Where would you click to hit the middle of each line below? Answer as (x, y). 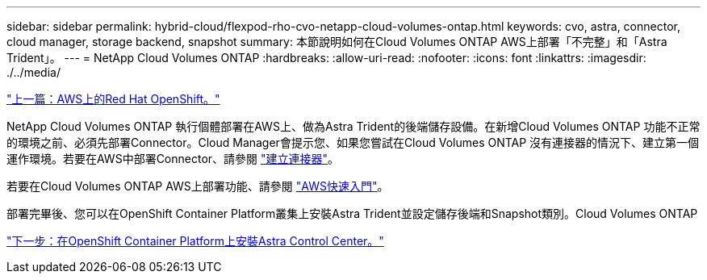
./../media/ (33, 72)
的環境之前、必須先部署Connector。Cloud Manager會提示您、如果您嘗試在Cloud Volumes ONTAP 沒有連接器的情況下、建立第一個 (353, 142)
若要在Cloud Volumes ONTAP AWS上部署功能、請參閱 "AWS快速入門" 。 (198, 186)
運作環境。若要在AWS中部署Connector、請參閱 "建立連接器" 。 (173, 159)
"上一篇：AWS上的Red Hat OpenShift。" (113, 99)
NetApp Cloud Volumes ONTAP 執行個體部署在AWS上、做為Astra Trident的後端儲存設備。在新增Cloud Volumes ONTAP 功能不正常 (353, 126)
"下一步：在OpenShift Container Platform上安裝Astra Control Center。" (195, 241)
